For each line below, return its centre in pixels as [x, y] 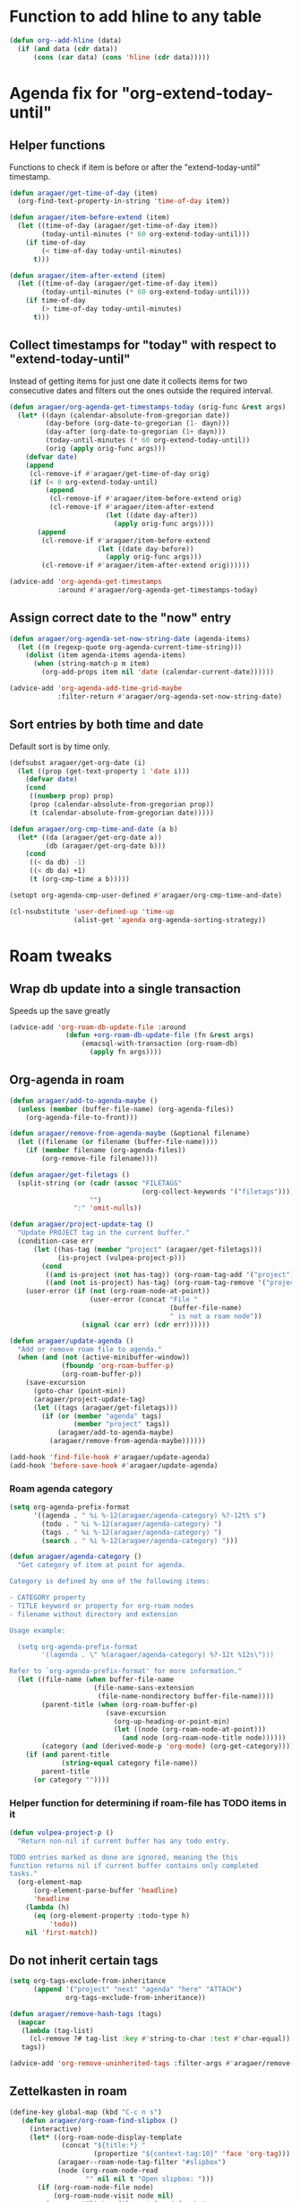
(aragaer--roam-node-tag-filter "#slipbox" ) [142, 2162]
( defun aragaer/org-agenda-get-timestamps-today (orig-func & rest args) [148, 407]
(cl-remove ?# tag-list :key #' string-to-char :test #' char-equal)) [160, 2039]
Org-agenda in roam [67, 1080]
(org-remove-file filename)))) [100, 1159]
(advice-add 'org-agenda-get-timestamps [86, 582]
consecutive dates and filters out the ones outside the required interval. [141, 390]
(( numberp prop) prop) [72, 797]
